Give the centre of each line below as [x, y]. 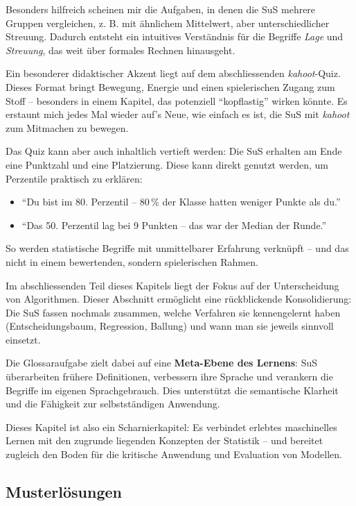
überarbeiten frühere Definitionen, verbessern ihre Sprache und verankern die [169, 377]
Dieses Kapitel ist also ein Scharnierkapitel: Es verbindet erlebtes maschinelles [171, 427]
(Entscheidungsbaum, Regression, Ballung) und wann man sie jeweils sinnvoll [170, 326]
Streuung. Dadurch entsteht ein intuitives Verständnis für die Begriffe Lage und [175, 36]
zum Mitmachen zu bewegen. [67, 127]
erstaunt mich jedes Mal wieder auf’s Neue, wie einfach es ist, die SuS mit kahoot [178, 114]
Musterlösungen [64, 492]
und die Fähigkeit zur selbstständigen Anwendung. [113, 404]
